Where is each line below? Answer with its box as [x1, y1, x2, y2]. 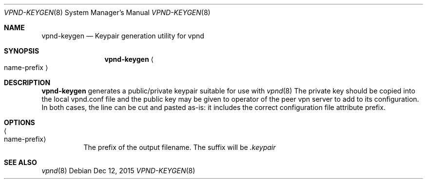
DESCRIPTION [4, 78, 51, 87]
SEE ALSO [4, 158, 37, 166]
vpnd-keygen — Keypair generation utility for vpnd [41, 32, 204, 40]
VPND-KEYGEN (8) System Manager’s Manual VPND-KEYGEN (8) [4, 8, 211, 17]
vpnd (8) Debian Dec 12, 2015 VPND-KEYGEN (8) [41, 166, 195, 175]
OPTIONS [4, 118, 35, 127]
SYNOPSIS [4, 47, 39, 55]
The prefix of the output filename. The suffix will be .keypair [83, 143, 276, 151]
